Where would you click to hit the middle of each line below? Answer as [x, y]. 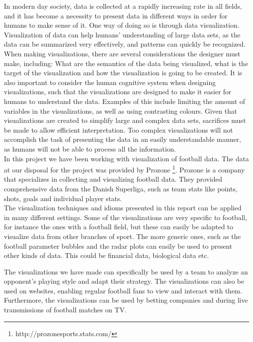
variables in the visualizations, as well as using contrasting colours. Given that [121, 111]
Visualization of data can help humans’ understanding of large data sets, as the [122, 34]
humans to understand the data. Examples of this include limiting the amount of [125, 101]
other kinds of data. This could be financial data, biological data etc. [107, 255]
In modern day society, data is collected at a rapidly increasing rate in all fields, [123, 6]
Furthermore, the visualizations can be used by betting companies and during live [126, 300]
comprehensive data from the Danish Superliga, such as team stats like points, [121, 188]
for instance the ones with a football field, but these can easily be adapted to [119, 227]
